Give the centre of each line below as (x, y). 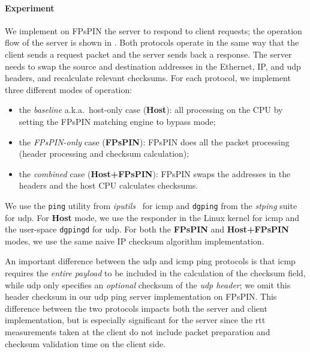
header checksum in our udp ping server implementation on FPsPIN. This (141, 296)
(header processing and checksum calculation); (104, 153)
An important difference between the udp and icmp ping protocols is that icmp (150, 261)
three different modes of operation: (69, 89)
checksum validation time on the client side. (85, 343)
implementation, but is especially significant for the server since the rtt (135, 320)
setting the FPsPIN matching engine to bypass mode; (117, 121)
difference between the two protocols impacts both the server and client (136, 308)
